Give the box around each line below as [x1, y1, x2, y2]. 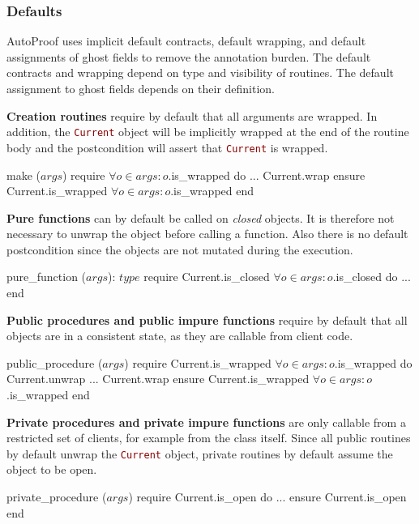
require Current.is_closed [143, 268, 270, 285]
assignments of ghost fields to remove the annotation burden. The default [6, 48, 371, 65]
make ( [6, 166, 41, 183]
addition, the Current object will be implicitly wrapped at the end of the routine [6, 123, 409, 140]
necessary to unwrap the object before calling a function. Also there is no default [6, 225, 408, 242]
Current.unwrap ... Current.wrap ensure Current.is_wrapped [6, 370, 310, 387]
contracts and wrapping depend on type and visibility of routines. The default [6, 64, 394, 81]
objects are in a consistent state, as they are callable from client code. [6, 327, 353, 344]
